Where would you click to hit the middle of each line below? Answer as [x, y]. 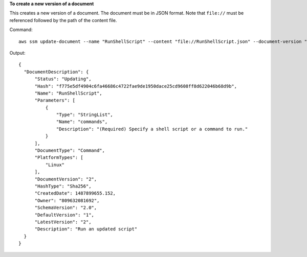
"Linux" [55, 165]
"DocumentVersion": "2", [66, 179]
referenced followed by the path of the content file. [63, 20]
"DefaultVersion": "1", [64, 215]
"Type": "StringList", [85, 115]
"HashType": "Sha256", [63, 186]
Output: [17, 53]
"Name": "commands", [82, 122]
